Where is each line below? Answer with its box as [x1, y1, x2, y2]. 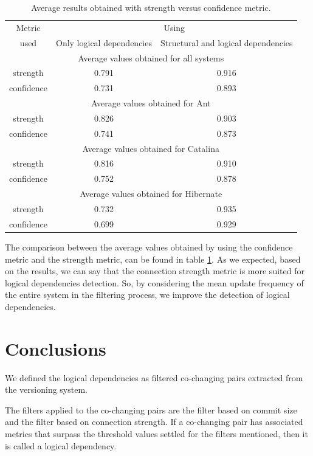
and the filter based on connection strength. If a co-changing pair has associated [5, 415, 303, 428]
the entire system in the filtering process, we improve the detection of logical [5, 288, 290, 301]
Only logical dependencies [56, 36, 152, 49]
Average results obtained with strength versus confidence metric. [31, 1, 271, 13]
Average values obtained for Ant [91, 97, 211, 109]
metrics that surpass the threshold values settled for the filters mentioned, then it [5, 427, 308, 440]
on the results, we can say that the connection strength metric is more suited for [5, 264, 304, 277]
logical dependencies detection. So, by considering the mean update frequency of [5, 276, 304, 289]
